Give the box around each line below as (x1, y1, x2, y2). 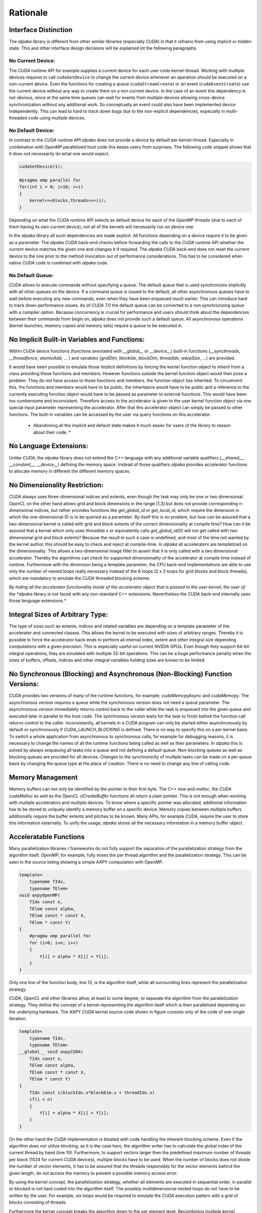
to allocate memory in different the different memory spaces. (9, 468, 131, 474)
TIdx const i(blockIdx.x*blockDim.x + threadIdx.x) (29, 1090, 155, 1095)
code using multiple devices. (28, 115, 86, 121)
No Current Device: (9, 57, 55, 64)
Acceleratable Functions (9, 833, 85, 841)
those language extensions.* (9, 598, 66, 604)
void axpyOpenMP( (19, 893, 61, 898)
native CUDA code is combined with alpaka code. (9, 260, 109, 265)
